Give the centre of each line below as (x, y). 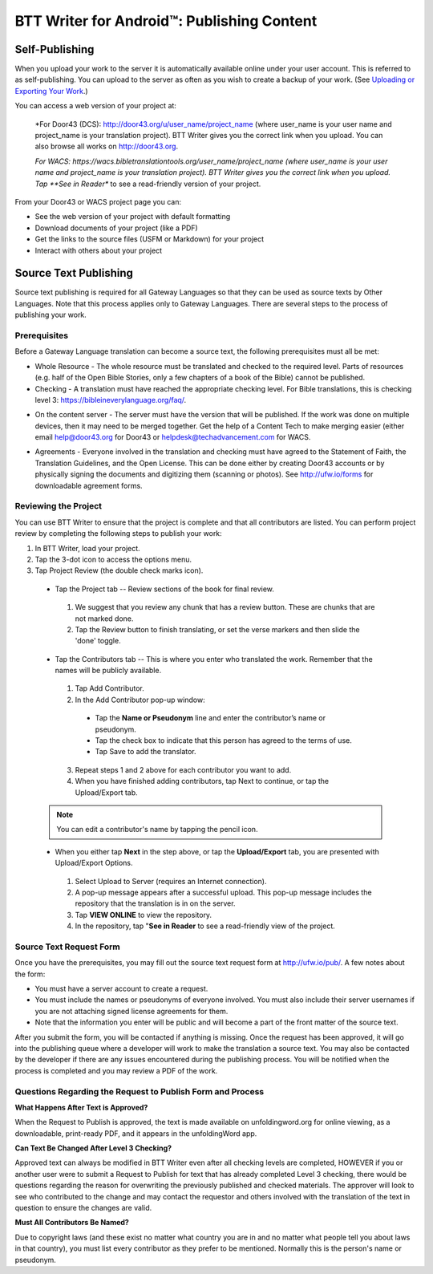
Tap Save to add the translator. (146, 752)
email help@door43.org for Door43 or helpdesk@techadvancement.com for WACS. (173, 437)
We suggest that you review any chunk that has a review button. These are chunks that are (225, 607)
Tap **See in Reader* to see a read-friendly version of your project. (148, 184)
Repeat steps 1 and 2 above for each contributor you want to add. (183, 769)
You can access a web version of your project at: (95, 106)
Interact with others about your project (99, 250)
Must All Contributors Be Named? (72, 1223)
